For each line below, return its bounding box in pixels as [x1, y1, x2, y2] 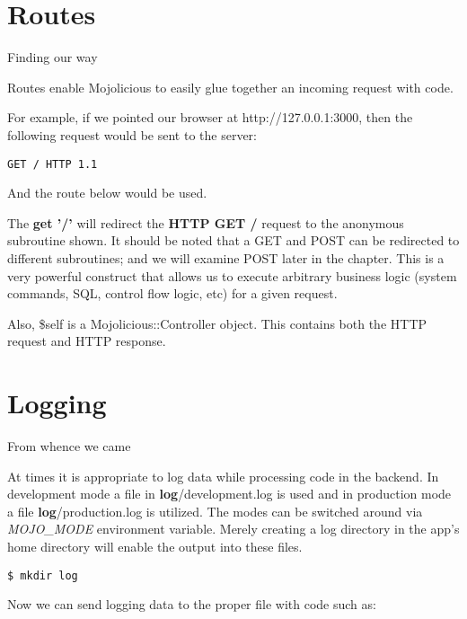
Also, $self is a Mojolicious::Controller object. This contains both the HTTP [7, 314, 427, 332]
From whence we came [7, 437, 131, 455]
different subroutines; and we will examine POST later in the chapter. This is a [7, 248, 445, 267]
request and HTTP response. [7, 332, 166, 350]
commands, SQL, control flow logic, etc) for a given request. [7, 284, 338, 303]
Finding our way [7, 48, 98, 66]
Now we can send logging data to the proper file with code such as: [7, 595, 376, 614]
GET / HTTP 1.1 [7, 157, 98, 171]
